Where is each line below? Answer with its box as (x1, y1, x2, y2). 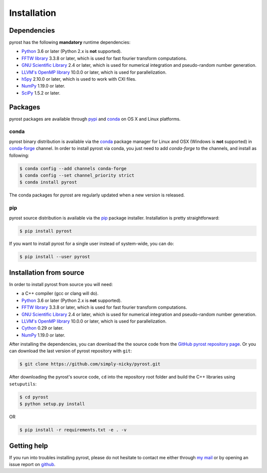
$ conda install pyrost (19, 180, 78, 185)
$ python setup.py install (19, 401, 85, 407)
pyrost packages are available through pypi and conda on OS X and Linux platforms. (9, 116, 181, 122)
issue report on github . (9, 462, 56, 468)
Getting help (9, 441, 48, 450)
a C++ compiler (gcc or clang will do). (21, 290, 99, 296)
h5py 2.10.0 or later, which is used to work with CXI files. (21, 76, 136, 82)
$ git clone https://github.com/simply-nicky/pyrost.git (19, 361, 161, 367)
